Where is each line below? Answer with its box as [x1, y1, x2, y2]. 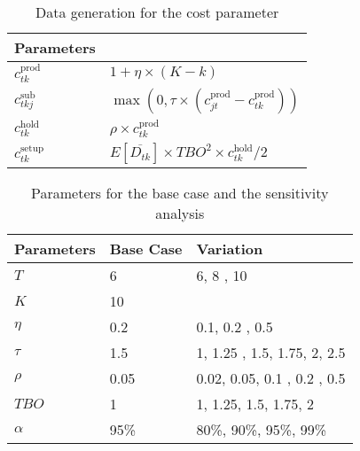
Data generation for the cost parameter [35, 2, 279, 22]
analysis [155, 203, 205, 224]
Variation [196, 238, 263, 260]
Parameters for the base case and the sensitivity [31, 183, 329, 204]
